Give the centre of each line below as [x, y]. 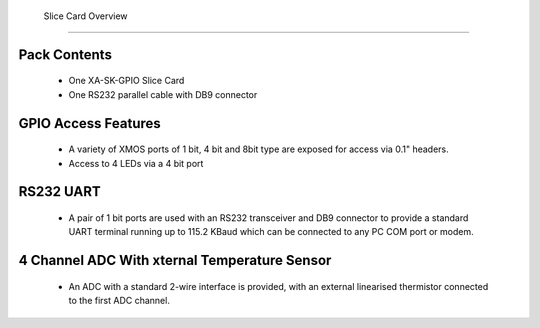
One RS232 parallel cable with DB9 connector [163, 94]
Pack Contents [65, 54]
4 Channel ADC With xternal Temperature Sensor [175, 260]
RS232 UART [59, 191]
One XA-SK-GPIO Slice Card [126, 81]
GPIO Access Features [90, 123]
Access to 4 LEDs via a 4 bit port [136, 163]
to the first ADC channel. [119, 301]
